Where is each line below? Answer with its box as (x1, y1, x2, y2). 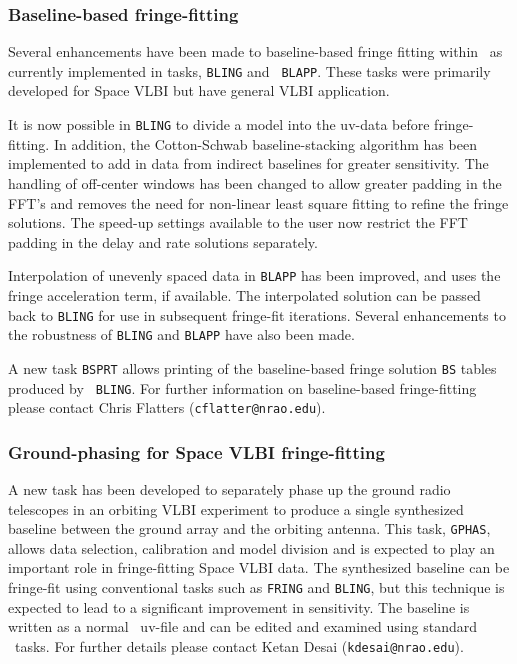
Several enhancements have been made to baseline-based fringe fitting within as (8, 41, 503, 62)
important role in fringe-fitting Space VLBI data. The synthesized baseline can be (8, 557, 510, 578)
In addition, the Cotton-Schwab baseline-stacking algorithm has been (53, 133, 477, 154)
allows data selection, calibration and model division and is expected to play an (8, 537, 495, 558)
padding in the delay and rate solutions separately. (8, 231, 318, 252)
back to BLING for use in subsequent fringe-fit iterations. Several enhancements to (8, 304, 506, 325)
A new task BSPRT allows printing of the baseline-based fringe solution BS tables (8, 357, 497, 378)
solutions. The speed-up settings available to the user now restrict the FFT (8, 212, 468, 233)
